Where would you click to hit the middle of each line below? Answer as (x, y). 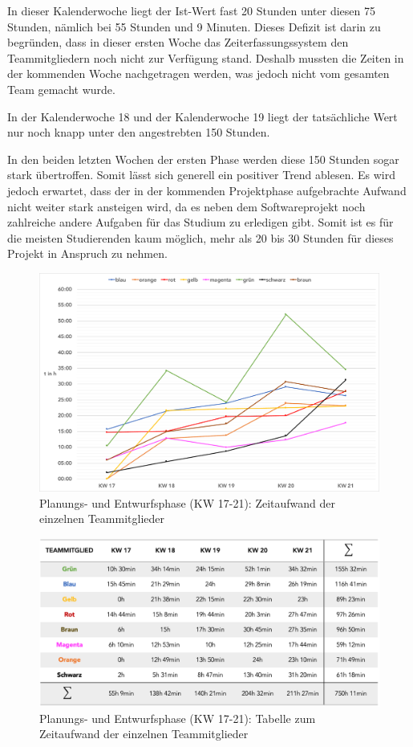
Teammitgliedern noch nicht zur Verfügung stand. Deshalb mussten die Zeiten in (206, 57)
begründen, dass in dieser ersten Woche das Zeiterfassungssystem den (178, 42)
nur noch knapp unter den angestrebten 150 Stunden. (139, 132)
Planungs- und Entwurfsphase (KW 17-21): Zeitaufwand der (188, 502)
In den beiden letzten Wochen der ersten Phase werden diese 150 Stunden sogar (203, 159)
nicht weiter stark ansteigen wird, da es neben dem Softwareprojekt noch (186, 206)
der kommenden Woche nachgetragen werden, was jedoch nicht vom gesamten (198, 73)
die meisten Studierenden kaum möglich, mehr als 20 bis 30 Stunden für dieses (200, 237)
